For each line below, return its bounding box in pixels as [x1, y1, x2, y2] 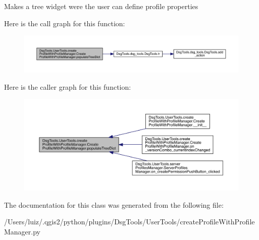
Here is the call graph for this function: [4, 18, 125, 28]
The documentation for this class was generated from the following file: [4, 199, 224, 210]
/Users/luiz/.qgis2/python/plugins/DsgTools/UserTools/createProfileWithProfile [4, 216, 255, 227]
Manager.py [4, 226, 41, 236]
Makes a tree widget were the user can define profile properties [4, 1, 198, 11]
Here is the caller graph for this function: [4, 81, 131, 92]
